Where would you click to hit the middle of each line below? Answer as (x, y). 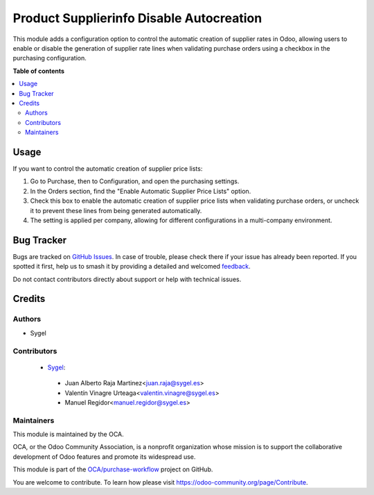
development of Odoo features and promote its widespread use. (104, 456)
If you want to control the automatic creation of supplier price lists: (108, 168)
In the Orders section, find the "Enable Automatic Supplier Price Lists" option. (141, 191)
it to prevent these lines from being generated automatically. (116, 210)
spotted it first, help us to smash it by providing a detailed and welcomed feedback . (132, 267)
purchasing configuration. (50, 58)
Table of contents (39, 71)
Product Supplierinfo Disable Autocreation (137, 18)
